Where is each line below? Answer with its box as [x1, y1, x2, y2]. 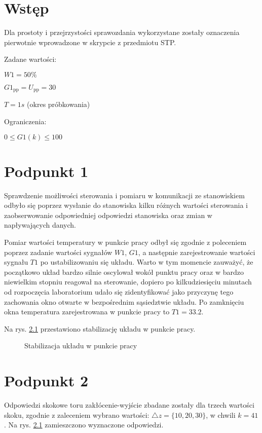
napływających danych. [4, 220, 77, 230]
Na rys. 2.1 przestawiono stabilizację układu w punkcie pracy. [4, 323, 196, 334]
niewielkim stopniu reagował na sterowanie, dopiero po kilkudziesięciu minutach [4, 276, 252, 287]
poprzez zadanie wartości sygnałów [4, 246, 113, 257]
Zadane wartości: [4, 54, 57, 64]
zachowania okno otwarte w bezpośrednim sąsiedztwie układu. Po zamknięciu [4, 296, 244, 307]
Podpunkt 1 [4, 160, 89, 181]
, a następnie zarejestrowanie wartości [138, 246, 255, 257]
